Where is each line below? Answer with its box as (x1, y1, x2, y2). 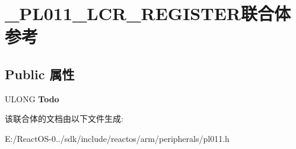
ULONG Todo (5, 92, 59, 105)
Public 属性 (5, 64, 75, 83)
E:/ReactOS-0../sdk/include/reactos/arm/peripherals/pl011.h (5, 132, 230, 144)
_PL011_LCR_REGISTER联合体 (5, 1, 291, 25)
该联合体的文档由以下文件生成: (5, 112, 123, 125)
